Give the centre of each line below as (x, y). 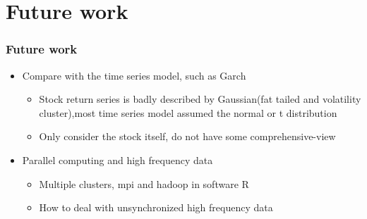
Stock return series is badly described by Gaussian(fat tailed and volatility (200, 99)
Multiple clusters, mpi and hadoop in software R (144, 183)
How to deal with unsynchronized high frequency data (156, 207)
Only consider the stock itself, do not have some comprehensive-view (187, 136)
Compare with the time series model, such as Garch (134, 75)
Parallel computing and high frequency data (118, 159)
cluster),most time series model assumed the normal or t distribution (188, 112)
